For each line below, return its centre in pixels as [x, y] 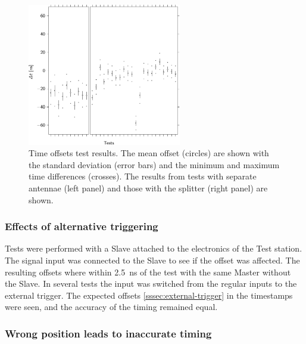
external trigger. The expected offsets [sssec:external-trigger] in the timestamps [149, 295]
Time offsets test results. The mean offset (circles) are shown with [149, 153]
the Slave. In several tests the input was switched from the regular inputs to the [151, 283]
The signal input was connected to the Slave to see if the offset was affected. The [152, 260]
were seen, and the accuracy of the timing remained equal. [111, 307]
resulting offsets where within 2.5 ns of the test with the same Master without [148, 272]
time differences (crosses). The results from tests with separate [143, 176]
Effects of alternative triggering [82, 226]
